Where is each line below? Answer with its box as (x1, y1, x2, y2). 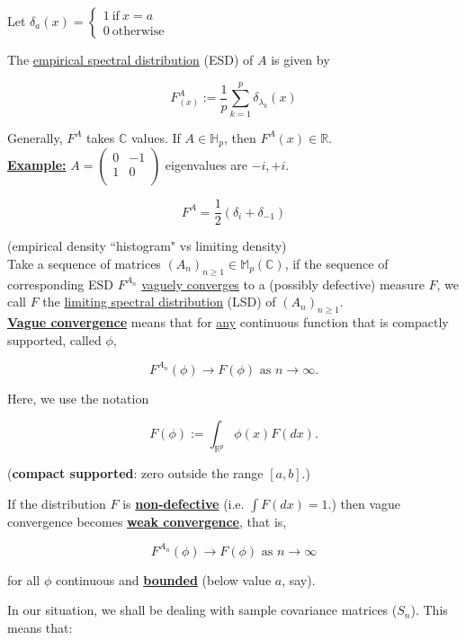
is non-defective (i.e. (122, 493, 245, 512)
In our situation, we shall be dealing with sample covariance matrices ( (7, 600, 398, 619)
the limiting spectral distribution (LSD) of (42, 292, 276, 311)
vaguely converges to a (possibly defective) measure (141, 274, 425, 293)
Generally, (7, 128, 63, 147)
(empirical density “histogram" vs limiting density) (7, 236, 287, 255)
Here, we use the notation (7, 388, 149, 407)
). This (410, 600, 448, 619)
